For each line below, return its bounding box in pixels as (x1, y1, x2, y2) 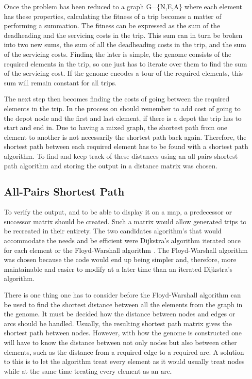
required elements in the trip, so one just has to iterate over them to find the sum (4, 58, 247, 68)
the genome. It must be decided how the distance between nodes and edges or (4, 309, 235, 319)
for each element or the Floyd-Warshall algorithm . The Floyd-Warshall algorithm (4, 245, 248, 255)
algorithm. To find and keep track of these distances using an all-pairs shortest (4, 150, 238, 161)
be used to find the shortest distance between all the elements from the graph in (4, 299, 243, 309)
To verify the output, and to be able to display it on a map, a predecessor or (4, 207, 232, 217)
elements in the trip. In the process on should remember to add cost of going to (4, 103, 241, 113)
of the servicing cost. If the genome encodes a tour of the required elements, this (4, 68, 243, 78)
